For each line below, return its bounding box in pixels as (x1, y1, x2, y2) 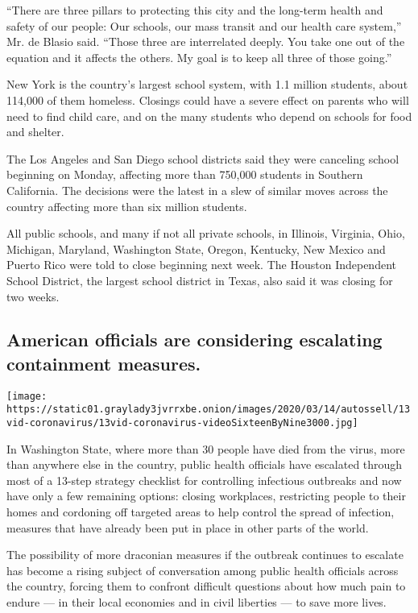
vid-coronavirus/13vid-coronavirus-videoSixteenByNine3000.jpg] (6, 417, 358, 429)
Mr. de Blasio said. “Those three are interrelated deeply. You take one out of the (6, 33, 405, 50)
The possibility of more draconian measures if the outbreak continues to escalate (6, 546, 404, 563)
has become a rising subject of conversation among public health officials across (6, 561, 399, 578)
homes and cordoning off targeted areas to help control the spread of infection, (6, 503, 395, 520)
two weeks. (6, 288, 60, 304)
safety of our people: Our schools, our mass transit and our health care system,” (6, 17, 402, 34)
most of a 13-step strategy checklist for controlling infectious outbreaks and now (6, 471, 402, 488)
